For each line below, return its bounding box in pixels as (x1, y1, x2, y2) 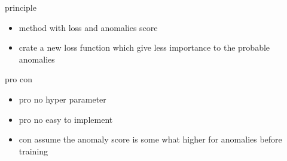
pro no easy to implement (19, 113, 113, 125)
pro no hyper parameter (19, 92, 106, 105)
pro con (5, 73, 32, 85)
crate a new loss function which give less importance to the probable (19, 41, 270, 54)
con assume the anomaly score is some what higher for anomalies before (19, 133, 282, 145)
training (19, 144, 48, 157)
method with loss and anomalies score (19, 21, 158, 33)
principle (5, 1, 36, 13)
